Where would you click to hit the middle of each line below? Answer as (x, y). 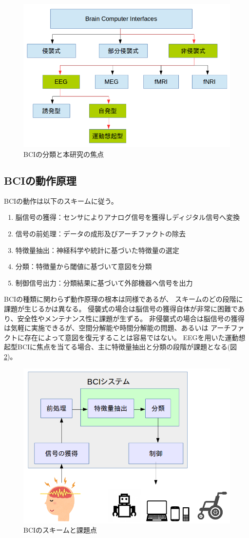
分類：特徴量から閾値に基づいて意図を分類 (84, 266)
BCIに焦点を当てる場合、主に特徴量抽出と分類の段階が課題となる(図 (127, 347)
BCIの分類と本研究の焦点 (64, 154)
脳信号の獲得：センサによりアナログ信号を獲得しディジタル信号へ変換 (127, 217)
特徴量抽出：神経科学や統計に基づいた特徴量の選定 (97, 250)
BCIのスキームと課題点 (60, 530)
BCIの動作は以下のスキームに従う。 (61, 201)
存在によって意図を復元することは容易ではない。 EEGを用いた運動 (131, 337)
